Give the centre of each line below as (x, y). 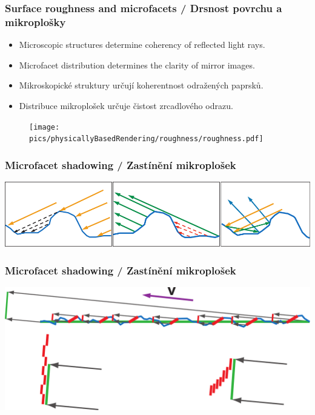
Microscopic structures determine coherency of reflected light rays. (142, 45)
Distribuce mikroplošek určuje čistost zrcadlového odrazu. (126, 105)
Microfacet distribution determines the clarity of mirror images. (137, 65)
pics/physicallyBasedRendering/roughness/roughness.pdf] (146, 139)
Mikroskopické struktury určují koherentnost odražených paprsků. (141, 85)
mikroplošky (35, 22)
